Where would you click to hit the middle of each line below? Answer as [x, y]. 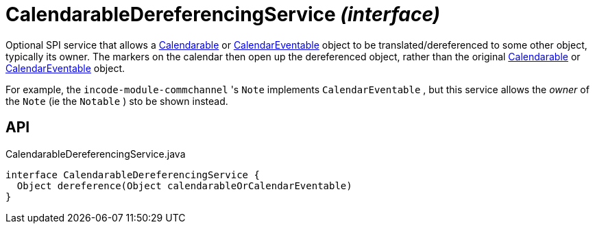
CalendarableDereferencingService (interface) [223, 14]
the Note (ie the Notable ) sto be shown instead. [117, 101]
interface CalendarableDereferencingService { [133, 174]
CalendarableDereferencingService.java [96, 154]
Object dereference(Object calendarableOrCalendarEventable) [184, 185]
